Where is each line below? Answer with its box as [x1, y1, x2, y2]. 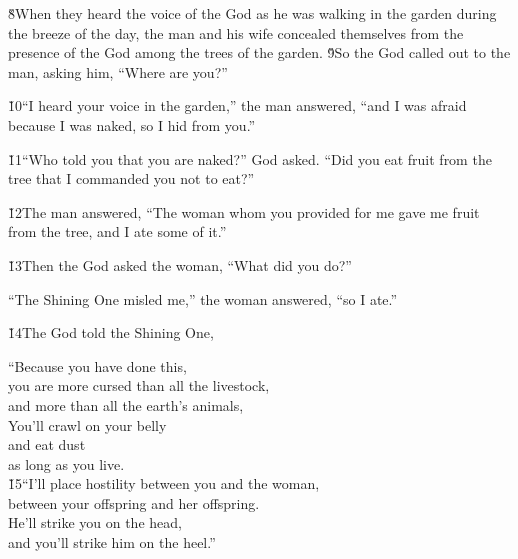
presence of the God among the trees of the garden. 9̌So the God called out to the [8, 42, 511, 63]
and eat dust [8, 434, 86, 455]
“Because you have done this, [8, 355, 187, 376]
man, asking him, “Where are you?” [8, 61, 228, 82]
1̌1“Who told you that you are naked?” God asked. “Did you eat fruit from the [8, 148, 492, 169]
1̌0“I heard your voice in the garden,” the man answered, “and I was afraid [8, 95, 467, 116]
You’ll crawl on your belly [8, 414, 167, 435]
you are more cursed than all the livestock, [8, 375, 270, 396]
